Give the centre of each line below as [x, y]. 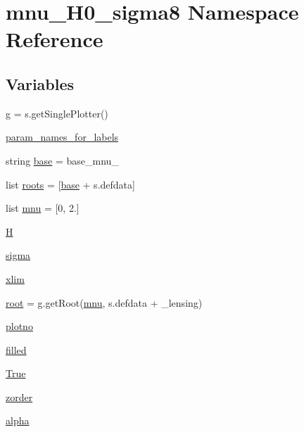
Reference [55, 39]
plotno [19, 326]
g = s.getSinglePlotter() [57, 113]
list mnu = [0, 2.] [43, 208]
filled [16, 349]
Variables [40, 83]
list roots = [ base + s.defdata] [70, 184]
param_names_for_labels [62, 137]
